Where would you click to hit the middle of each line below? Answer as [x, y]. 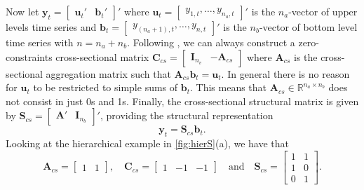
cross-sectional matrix [102, 56]
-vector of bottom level [308, 27]
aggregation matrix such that [108, 73]
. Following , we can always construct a [211, 42]
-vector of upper [323, 11]
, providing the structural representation [187, 115]
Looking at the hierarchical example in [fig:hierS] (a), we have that [148, 143]
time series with [40, 42]
